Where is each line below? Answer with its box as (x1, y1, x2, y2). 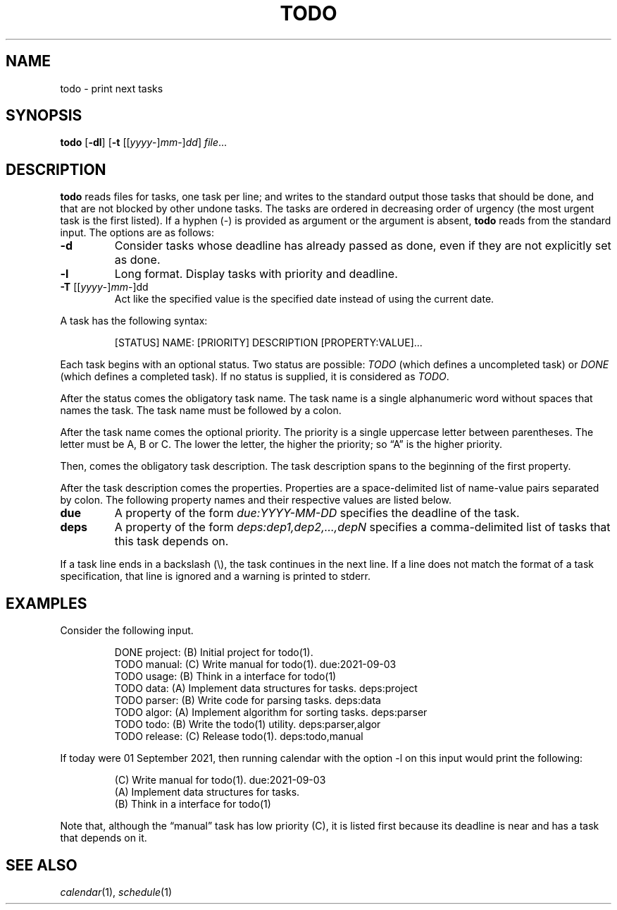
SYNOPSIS (6, 107, 82, 125)
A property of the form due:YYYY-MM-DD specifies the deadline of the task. (114, 506, 520, 521)
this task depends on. (114, 534, 229, 549)
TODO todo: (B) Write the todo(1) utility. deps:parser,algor (114, 718, 381, 731)
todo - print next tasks (60, 82, 163, 95)
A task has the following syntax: (60, 315, 208, 327)
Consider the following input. (60, 624, 194, 637)
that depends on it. (60, 832, 147, 844)
